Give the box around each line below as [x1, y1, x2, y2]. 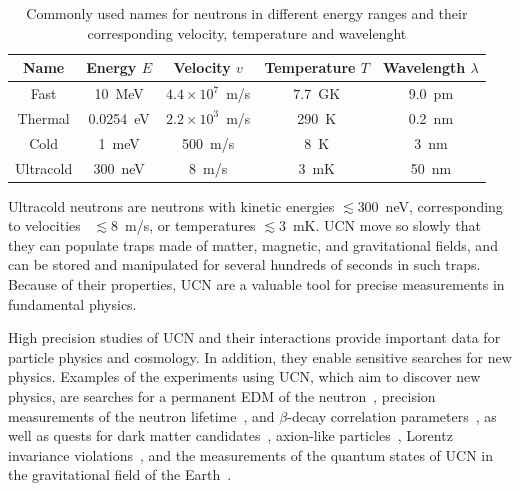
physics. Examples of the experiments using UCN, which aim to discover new [8, 366, 481, 387]
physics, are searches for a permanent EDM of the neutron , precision [8, 386, 436, 406]
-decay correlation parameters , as [287, 405, 497, 426]
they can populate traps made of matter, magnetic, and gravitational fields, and [8, 234, 498, 255]
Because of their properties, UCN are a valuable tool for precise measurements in [8, 274, 505, 295]
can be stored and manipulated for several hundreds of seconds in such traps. [8, 254, 481, 275]
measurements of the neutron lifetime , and [8, 405, 275, 426]
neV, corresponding [385, 195, 503, 216]
